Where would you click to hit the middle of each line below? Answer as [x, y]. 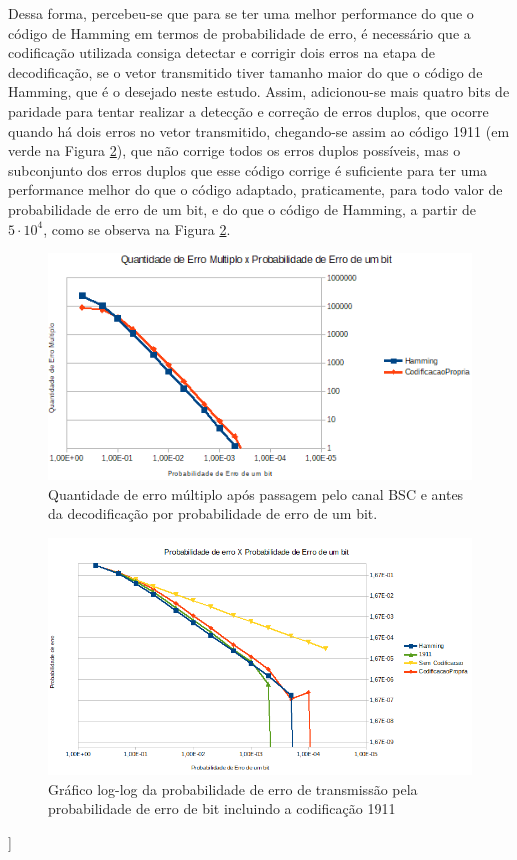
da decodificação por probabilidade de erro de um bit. [213, 513]
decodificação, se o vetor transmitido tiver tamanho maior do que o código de [245, 71]
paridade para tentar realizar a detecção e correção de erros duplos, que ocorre [248, 110]
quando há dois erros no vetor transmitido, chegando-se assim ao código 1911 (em [259, 130]
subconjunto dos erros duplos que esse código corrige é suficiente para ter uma [248, 169]
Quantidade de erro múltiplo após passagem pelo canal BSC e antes [256, 493]
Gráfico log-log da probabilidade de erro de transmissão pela [233, 788]
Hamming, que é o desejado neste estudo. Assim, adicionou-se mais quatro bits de [259, 91]
